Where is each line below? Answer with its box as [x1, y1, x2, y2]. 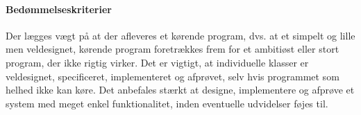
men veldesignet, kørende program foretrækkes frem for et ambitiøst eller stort [6, 42, 339, 56]
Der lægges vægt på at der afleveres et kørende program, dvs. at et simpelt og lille [6, 28, 355, 42]
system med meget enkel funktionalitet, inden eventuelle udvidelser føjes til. [6, 96, 328, 110]
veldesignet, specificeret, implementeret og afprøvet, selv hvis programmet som [6, 69, 339, 83]
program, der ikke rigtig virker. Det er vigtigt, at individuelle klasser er [6, 55, 309, 69]
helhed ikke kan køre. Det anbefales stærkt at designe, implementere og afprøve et [6, 82, 355, 97]
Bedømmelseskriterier [6, 1, 112, 16]
